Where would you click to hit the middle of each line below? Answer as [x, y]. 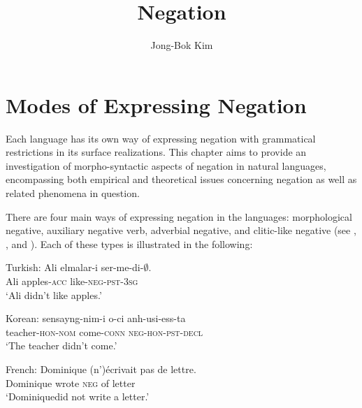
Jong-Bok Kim [182, 45]
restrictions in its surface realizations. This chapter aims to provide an [156, 152]
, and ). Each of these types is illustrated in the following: [129, 243]
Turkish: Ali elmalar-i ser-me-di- [75, 267]
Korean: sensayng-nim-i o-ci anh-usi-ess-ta [96, 318]
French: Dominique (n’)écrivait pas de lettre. [101, 369]
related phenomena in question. [73, 193]
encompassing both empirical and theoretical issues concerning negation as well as [181, 179]
